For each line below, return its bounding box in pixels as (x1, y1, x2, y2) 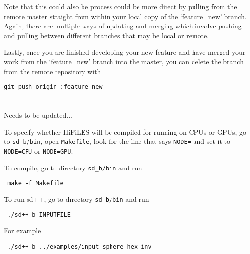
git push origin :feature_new (4, 84, 103, 91)
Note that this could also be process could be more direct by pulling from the (4, 1, 237, 11)
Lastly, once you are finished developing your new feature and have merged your (4, 47, 246, 57)
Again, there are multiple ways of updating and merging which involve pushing (4, 21, 242, 31)
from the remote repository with (4, 66, 101, 76)
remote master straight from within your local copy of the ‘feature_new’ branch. (4, 11, 247, 21)
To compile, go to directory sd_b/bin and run (4, 162, 142, 172)
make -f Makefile (7, 180, 64, 187)
